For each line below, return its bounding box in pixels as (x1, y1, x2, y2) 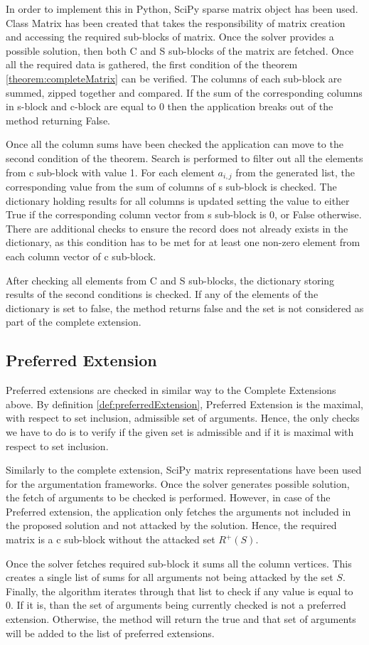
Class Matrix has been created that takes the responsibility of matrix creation (6, 15, 346, 30)
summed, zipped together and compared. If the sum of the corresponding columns (6, 85, 363, 100)
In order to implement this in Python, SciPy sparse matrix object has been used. (6, 1, 358, 16)
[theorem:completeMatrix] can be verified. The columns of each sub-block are (6, 70, 342, 85)
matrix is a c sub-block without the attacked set (6, 532, 215, 547)
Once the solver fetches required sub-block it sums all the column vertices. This (6, 555, 352, 570)
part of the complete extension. (6, 314, 141, 329)
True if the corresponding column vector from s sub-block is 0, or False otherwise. (6, 207, 362, 222)
